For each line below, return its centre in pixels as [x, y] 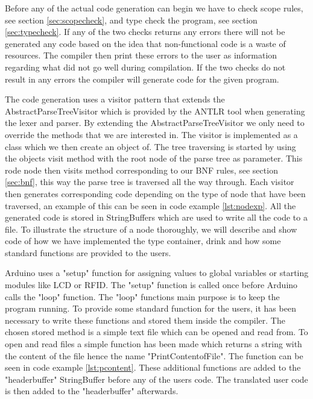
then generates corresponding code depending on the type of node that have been [155, 193]
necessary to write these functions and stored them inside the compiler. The [145, 320]
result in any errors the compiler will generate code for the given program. [142, 79]
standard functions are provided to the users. [88, 252]
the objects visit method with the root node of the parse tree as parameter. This [154, 158]
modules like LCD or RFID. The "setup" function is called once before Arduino [151, 285]
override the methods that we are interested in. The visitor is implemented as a [151, 134]
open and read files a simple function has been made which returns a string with [153, 344]
